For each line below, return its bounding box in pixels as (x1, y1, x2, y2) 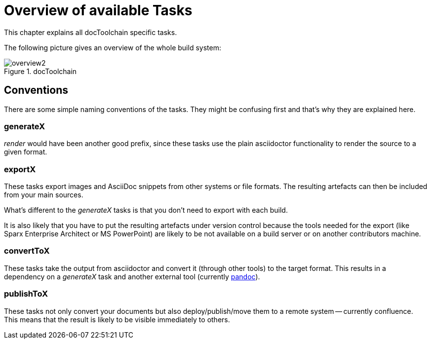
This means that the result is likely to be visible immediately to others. (4, 315, 230, 324)
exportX (4, 164, 36, 174)
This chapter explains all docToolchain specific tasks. (4, 28, 177, 37)
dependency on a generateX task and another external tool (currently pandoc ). (4, 272, 260, 281)
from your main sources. (4, 191, 83, 199)
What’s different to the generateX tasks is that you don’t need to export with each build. (4, 206, 288, 215)
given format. (4, 148, 47, 156)
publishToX (4, 289, 48, 299)
